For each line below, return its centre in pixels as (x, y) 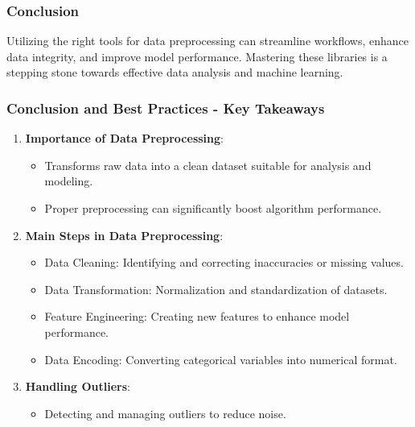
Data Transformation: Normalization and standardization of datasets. (216, 289)
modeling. (69, 181)
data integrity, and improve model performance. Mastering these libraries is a (197, 56)
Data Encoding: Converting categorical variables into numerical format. (221, 359)
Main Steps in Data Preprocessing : (124, 235)
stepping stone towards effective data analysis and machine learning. (175, 72)
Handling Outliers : (78, 386)
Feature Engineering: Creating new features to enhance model (197, 316)
